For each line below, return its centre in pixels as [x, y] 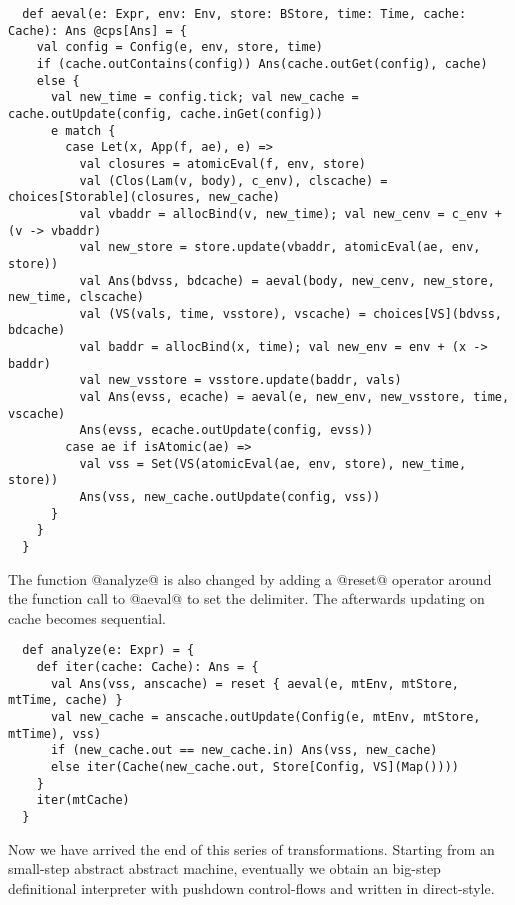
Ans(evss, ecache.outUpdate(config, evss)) [226, 430]
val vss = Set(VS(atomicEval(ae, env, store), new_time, [273, 463]
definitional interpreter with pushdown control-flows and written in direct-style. [251, 887]
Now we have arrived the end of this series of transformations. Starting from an [251, 848]
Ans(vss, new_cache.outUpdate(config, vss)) [230, 497]
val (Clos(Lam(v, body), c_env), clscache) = [233, 180]
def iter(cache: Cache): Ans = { [147, 667]
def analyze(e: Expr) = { [108, 650]
